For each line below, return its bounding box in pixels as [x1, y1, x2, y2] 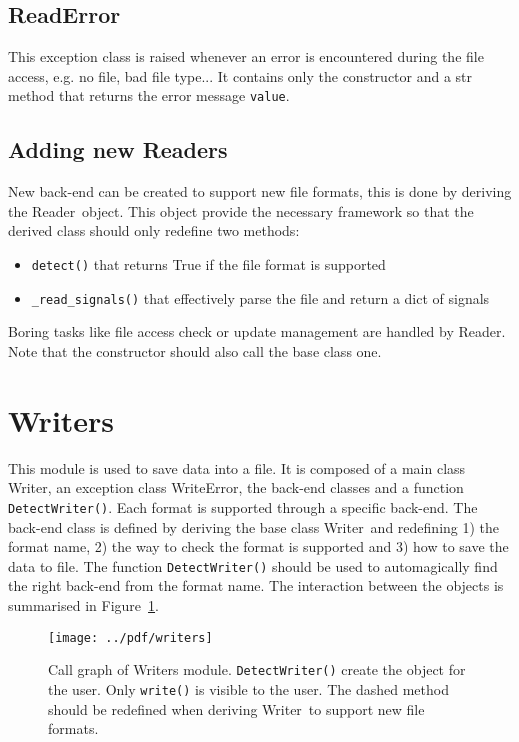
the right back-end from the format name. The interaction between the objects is [8, 575, 504, 596]
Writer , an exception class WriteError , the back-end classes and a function [8, 477, 464, 498]
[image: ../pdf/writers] [48, 630, 213, 645]
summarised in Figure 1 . [8, 594, 159, 615]
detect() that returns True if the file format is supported [31, 254, 386, 275]
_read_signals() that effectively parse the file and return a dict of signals [31, 287, 490, 308]
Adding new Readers [8, 134, 228, 165]
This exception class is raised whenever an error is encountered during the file [8, 46, 484, 67]
